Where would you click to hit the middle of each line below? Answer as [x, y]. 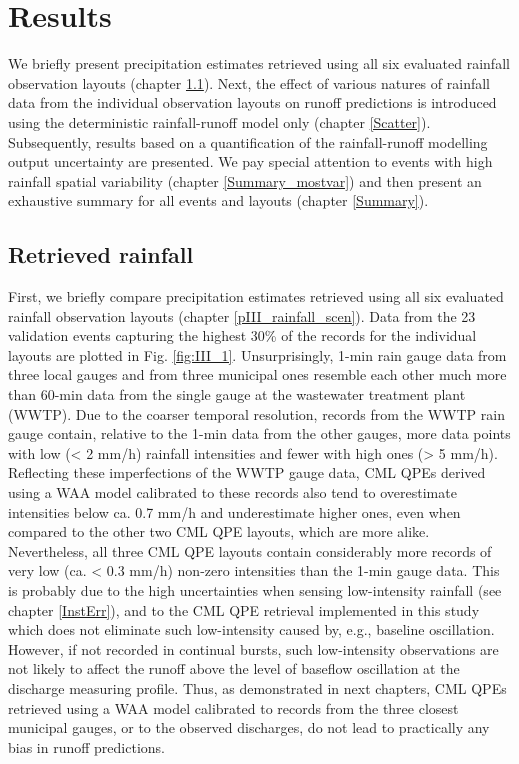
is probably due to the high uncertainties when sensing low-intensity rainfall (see [255, 589]
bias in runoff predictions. [86, 746]
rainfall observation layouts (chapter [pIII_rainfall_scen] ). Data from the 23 [242, 315]
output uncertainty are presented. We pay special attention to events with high [250, 161]
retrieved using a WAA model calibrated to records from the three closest [233, 707]
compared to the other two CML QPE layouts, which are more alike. [219, 531]
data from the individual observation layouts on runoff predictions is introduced [252, 102]
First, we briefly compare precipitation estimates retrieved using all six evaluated [256, 296]
